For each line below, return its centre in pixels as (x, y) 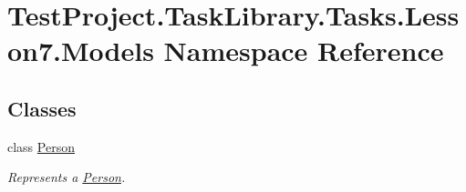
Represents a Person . (67, 177)
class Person (41, 146)
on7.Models (81, 51)
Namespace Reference (304, 51)
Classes (42, 108)
